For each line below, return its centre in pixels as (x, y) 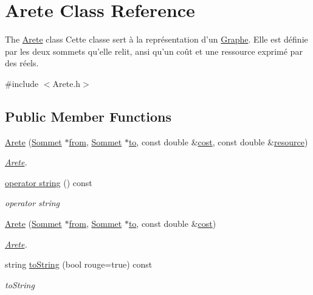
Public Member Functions (88, 116)
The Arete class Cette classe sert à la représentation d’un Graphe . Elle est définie (156, 39)
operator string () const (49, 182)
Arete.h (67, 83)
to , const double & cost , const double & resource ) (218, 141)
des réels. (22, 63)
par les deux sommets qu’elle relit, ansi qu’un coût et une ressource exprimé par (154, 51)
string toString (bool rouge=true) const (79, 264)
